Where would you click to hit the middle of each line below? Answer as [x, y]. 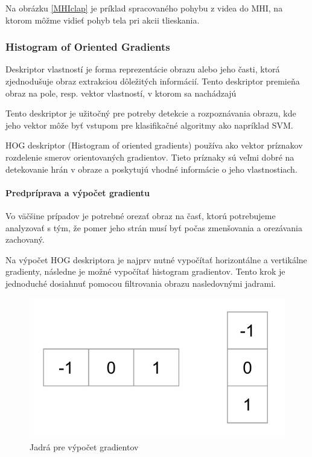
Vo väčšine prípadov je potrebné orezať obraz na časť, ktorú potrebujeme [141, 215]
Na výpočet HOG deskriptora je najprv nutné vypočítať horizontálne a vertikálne [156, 259]
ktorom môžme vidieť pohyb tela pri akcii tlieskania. [103, 20]
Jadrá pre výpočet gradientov [84, 447]
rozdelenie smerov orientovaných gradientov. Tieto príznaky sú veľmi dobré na [150, 157]
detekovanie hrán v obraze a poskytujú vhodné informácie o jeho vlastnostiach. [151, 169]
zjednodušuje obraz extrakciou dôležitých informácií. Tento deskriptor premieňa [153, 81]
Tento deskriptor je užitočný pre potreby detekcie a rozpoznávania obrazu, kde [151, 113]
